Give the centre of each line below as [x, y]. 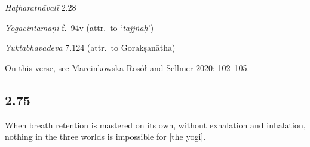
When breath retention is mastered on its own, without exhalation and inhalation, [155, 125]
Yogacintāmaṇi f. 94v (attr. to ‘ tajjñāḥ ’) [79, 27]
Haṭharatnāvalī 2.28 [41, 7]
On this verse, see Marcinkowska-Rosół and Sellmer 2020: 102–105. [127, 67]
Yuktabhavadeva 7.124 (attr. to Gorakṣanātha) [90, 48]
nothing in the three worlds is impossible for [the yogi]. [105, 137]
